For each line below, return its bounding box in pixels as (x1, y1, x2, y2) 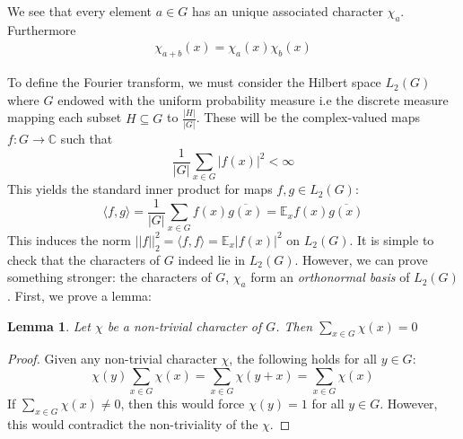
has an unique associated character (191, 2, 383, 20)
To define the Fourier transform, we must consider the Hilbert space (7, 73, 381, 92)
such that (60, 129, 113, 148)
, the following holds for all (229, 349, 377, 368)
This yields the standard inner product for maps (7, 180, 273, 198)
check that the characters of (7, 250, 161, 268)
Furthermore (7, 20, 76, 39)
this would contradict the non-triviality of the (7, 415, 258, 434)
